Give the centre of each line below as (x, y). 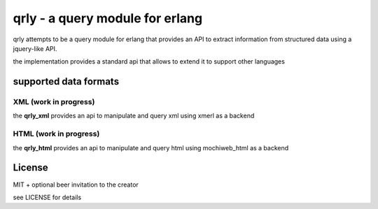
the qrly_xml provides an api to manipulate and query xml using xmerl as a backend (134, 116)
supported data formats (66, 81)
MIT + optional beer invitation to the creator (76, 185)
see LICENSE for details (47, 197)
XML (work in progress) (54, 102)
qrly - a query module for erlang (108, 18)
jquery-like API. (35, 48)
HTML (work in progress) (56, 134)
